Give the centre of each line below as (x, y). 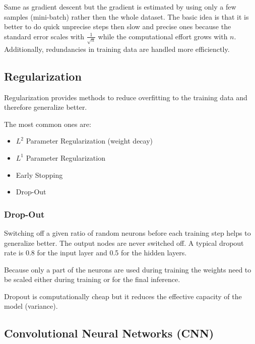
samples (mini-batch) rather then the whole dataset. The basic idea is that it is (126, 16)
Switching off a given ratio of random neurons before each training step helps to (127, 232)
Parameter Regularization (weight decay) (89, 141)
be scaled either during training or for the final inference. (92, 279)
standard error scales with (44, 36)
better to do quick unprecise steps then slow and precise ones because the (118, 26)
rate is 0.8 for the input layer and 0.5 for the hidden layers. (95, 253)
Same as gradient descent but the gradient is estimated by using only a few (120, 7)
